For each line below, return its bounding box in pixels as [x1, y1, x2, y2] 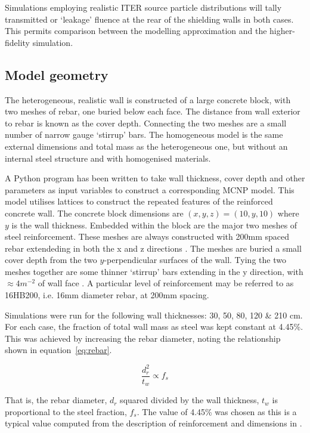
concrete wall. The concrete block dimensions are [5, 206, 184, 219]
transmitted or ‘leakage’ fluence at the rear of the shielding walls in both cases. [5, 13, 294, 25]
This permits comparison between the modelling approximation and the [5, 24, 267, 37]
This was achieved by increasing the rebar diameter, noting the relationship [5, 332, 281, 344]
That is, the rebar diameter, [5, 394, 107, 406]
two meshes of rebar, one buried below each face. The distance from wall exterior [5, 105, 300, 117]
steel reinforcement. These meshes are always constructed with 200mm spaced [5, 230, 289, 243]
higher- [269, 24, 295, 37]
